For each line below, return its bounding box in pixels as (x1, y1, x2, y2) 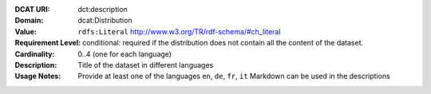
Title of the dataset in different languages (77, 60, 214, 69)
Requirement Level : (14, 38, 81, 48)
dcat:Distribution (77, 16, 132, 25)
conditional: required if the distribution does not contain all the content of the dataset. (82, 38, 363, 48)
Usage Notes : (14, 72, 61, 81)
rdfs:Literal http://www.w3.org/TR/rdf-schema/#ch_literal (77, 26, 281, 36)
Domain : (14, 16, 44, 25)
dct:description (77, 5, 128, 14)
